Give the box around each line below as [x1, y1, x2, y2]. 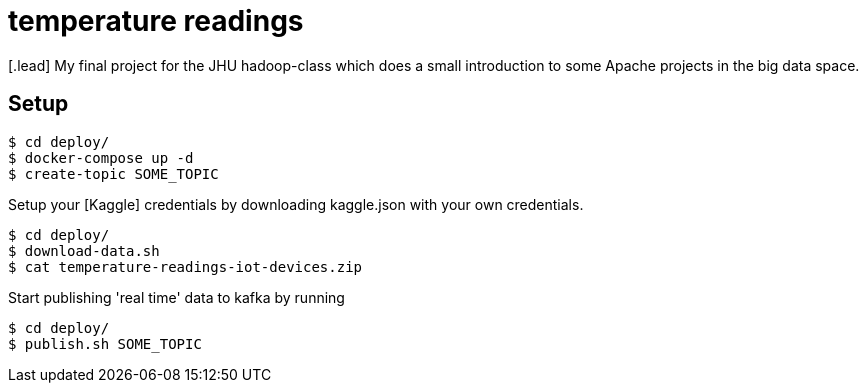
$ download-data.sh [8, 242, 160, 259]
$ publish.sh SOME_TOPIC [8, 335, 202, 352]
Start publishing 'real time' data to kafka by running [8, 288, 345, 306]
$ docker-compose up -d [8, 149, 194, 166]
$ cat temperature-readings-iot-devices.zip [8, 258, 363, 275]
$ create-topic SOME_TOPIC [8, 165, 219, 182]
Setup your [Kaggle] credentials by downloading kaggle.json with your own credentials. [8, 195, 584, 213]
